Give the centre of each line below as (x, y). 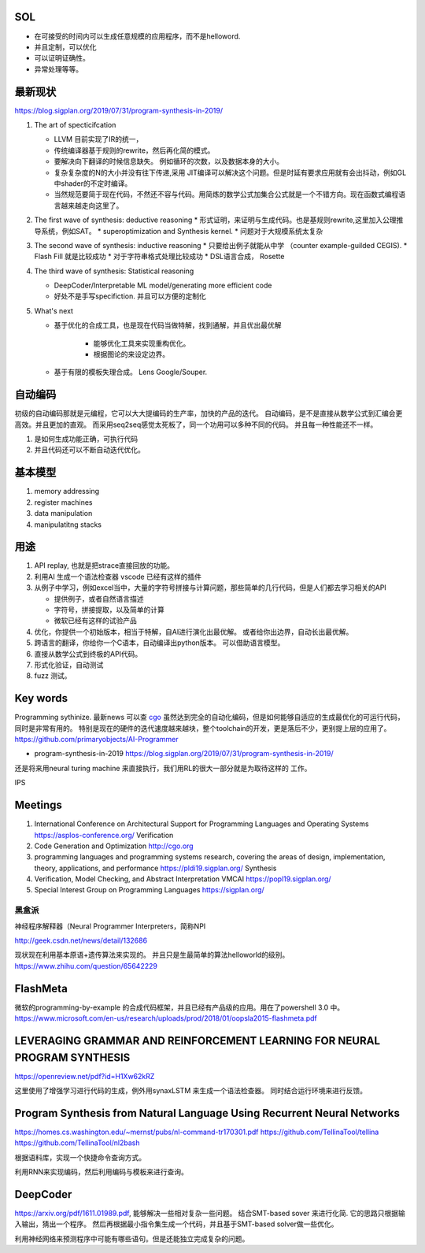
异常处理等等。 (58, 69)
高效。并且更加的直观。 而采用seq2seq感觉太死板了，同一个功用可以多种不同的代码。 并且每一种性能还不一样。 (196, 424)
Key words (41, 698)
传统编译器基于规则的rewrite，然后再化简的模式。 (134, 150)
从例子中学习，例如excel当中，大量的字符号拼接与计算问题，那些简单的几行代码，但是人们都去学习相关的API (211, 588)
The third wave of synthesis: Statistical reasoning (114, 271)
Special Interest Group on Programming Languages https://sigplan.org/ (150, 890)
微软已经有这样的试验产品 (95, 621)
